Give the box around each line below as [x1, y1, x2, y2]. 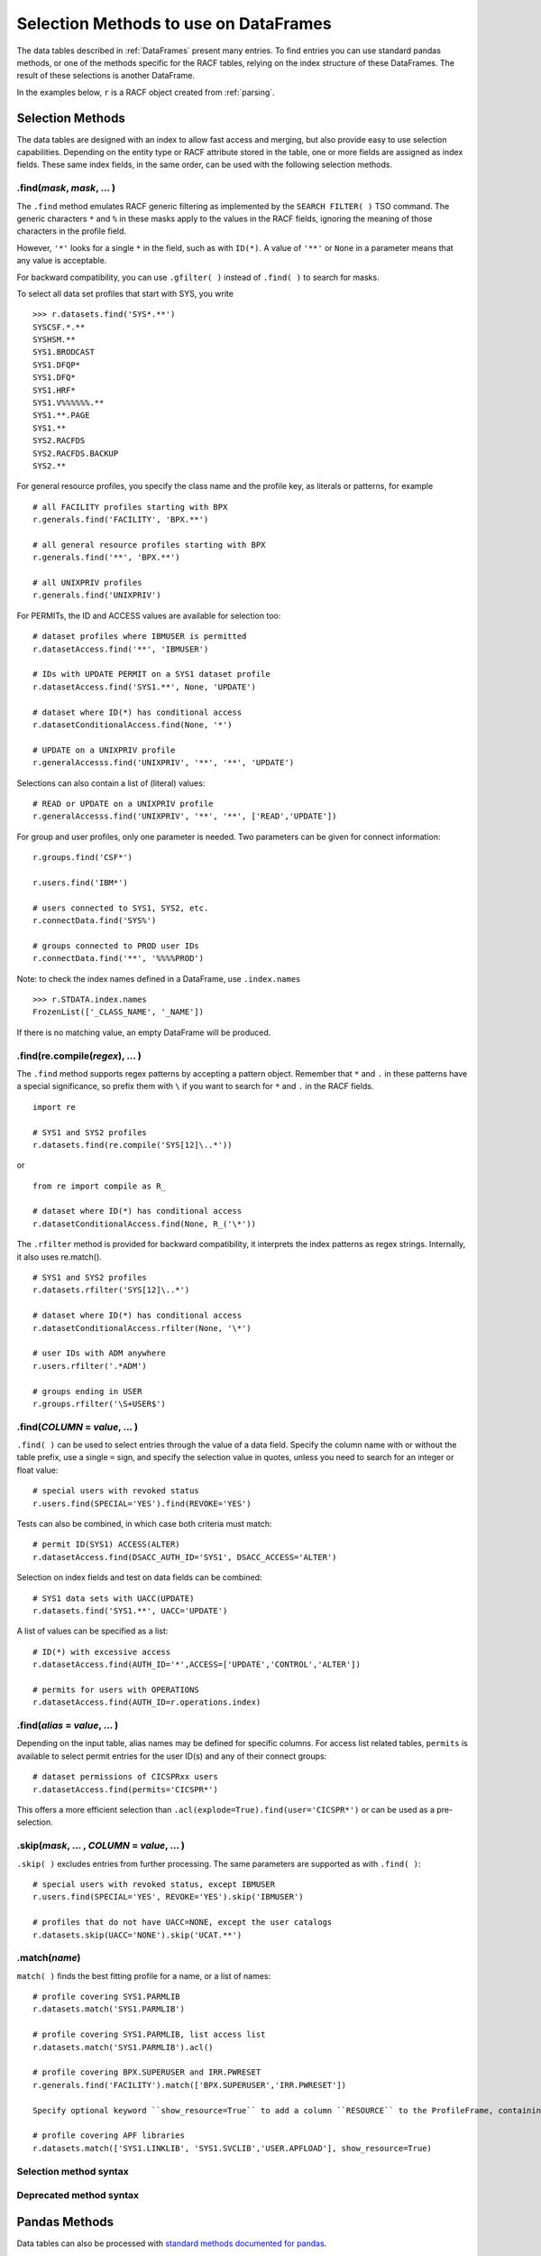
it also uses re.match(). [16, 1251, 103, 1262]
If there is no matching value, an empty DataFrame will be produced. [16, 1027, 271, 1038]
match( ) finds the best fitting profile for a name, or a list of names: [16, 1970, 270, 1981]
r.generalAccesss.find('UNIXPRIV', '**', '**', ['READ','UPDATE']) [32, 811, 337, 821]
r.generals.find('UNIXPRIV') [32, 590, 161, 600]
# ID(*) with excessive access [32, 1647, 171, 1657]
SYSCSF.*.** [32, 321, 86, 332]
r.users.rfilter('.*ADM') [32, 1361, 148, 1371]
